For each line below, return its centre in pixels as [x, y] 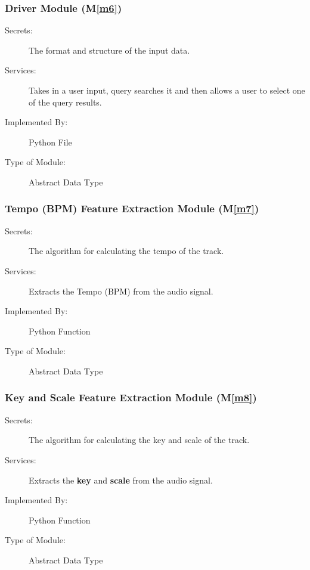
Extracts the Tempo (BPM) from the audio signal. [121, 291]
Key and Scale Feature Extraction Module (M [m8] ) [131, 397]
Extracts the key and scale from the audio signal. [121, 480]
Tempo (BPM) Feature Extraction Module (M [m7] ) [132, 208]
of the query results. [65, 102]
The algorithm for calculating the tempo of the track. [126, 251]
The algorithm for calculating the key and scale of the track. [139, 440]
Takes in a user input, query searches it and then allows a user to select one [167, 90]
